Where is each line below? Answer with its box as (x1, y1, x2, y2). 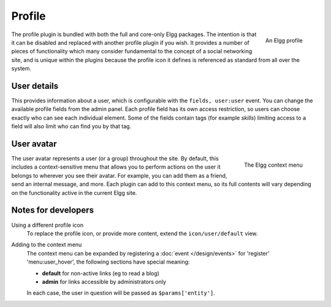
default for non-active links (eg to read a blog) (42, 270, 159, 277)
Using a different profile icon (11, 221, 84, 229)
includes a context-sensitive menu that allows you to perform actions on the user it (11, 163, 221, 171)
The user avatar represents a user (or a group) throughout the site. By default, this (11, 155, 219, 162)
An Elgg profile (265, 37, 303, 44)
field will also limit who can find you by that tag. (11, 123, 132, 130)
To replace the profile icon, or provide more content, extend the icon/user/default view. (26, 230, 258, 237)
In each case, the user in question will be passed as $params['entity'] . (26, 289, 216, 297)
